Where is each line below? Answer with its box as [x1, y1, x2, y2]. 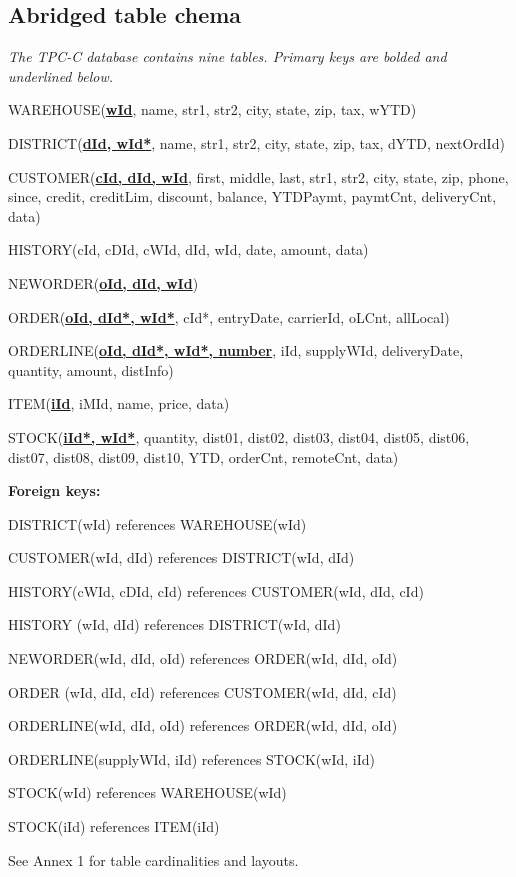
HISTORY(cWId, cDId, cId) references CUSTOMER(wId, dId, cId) [8, 580, 424, 601]
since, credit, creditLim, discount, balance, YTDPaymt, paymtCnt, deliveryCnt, [8, 186, 497, 207]
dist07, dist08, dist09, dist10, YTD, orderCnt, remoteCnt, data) [8, 446, 399, 467]
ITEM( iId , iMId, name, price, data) [8, 393, 230, 414]
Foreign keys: [8, 480, 101, 501]
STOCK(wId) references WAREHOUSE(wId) [8, 782, 287, 803]
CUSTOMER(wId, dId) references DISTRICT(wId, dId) [8, 547, 355, 568]
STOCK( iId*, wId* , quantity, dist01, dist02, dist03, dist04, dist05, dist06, [8, 426, 470, 447]
